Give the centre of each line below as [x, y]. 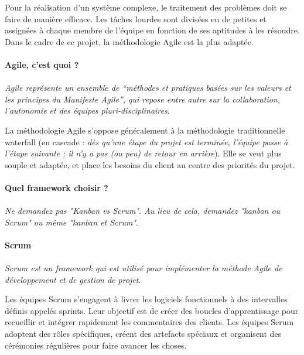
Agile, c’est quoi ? [42, 64]
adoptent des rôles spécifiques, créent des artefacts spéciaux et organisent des [143, 334]
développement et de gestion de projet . [73, 279]
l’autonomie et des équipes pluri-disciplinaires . [87, 110]
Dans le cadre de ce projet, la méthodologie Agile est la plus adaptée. [129, 41]
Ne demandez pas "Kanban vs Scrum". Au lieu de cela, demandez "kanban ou [143, 211]
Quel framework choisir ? [57, 187]
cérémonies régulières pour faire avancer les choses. [96, 345]
